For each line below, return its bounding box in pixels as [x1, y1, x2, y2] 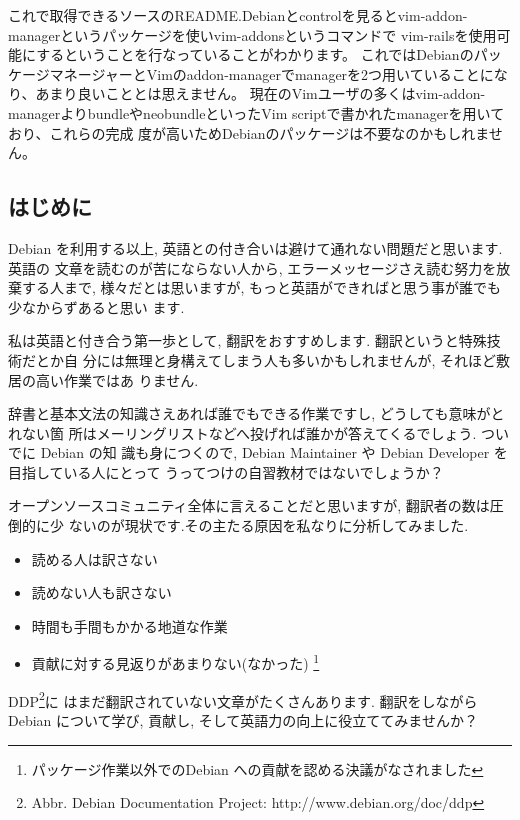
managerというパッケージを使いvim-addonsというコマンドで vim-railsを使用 [8, 24, 497, 45]
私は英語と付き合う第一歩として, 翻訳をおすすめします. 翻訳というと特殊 [8, 330, 487, 351]
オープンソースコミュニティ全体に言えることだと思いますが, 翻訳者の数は [8, 495, 490, 516]
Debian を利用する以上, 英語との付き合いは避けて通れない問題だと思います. [8, 237, 503, 258]
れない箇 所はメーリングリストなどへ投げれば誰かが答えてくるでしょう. [8, 422, 477, 443]
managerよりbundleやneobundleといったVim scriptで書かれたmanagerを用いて [8, 102, 505, 123]
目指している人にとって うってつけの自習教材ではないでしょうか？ [8, 461, 444, 482]
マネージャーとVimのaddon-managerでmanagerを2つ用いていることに [49, 63, 494, 84]
